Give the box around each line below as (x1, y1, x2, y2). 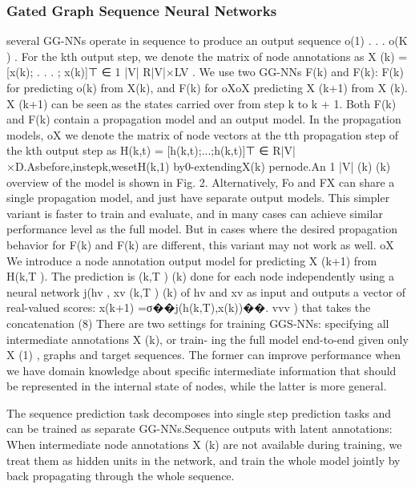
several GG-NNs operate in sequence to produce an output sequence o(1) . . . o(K (6, 32, 408, 49)
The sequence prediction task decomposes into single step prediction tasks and (6, 404, 392, 421)
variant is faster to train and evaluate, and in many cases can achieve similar (6, 204, 383, 221)
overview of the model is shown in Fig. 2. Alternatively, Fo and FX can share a (6, 173, 395, 190)
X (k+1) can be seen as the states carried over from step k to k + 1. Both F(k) (6, 95, 397, 111)
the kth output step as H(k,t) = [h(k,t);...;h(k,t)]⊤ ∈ (6, 142, 269, 159)
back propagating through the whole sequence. (6, 467, 235, 484)
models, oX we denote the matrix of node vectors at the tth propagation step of (6, 126, 399, 143)
